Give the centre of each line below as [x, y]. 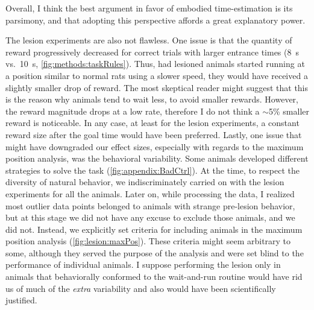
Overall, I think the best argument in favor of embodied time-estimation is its [149, 8]
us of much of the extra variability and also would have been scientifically [141, 288]
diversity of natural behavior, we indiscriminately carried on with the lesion [145, 182]
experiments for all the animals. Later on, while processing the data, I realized [150, 193]
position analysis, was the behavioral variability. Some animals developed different [157, 158]
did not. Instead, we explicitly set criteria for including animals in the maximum [154, 229]
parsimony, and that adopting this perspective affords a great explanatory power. [155, 20]
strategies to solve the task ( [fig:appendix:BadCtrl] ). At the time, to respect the [152, 170]
